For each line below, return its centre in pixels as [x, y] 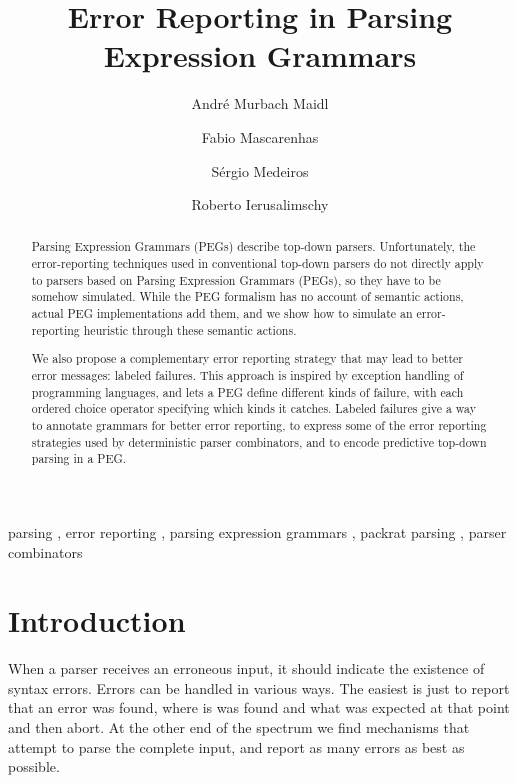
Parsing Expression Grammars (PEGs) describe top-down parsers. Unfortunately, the [253, 246]
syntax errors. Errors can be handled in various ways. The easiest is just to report [259, 687]
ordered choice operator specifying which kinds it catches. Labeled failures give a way [253, 408]
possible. [34, 766]
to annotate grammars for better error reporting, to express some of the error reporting [259, 424]
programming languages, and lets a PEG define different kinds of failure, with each [247, 391]
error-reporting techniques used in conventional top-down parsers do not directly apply [257, 263]
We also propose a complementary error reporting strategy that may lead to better [247, 358]
